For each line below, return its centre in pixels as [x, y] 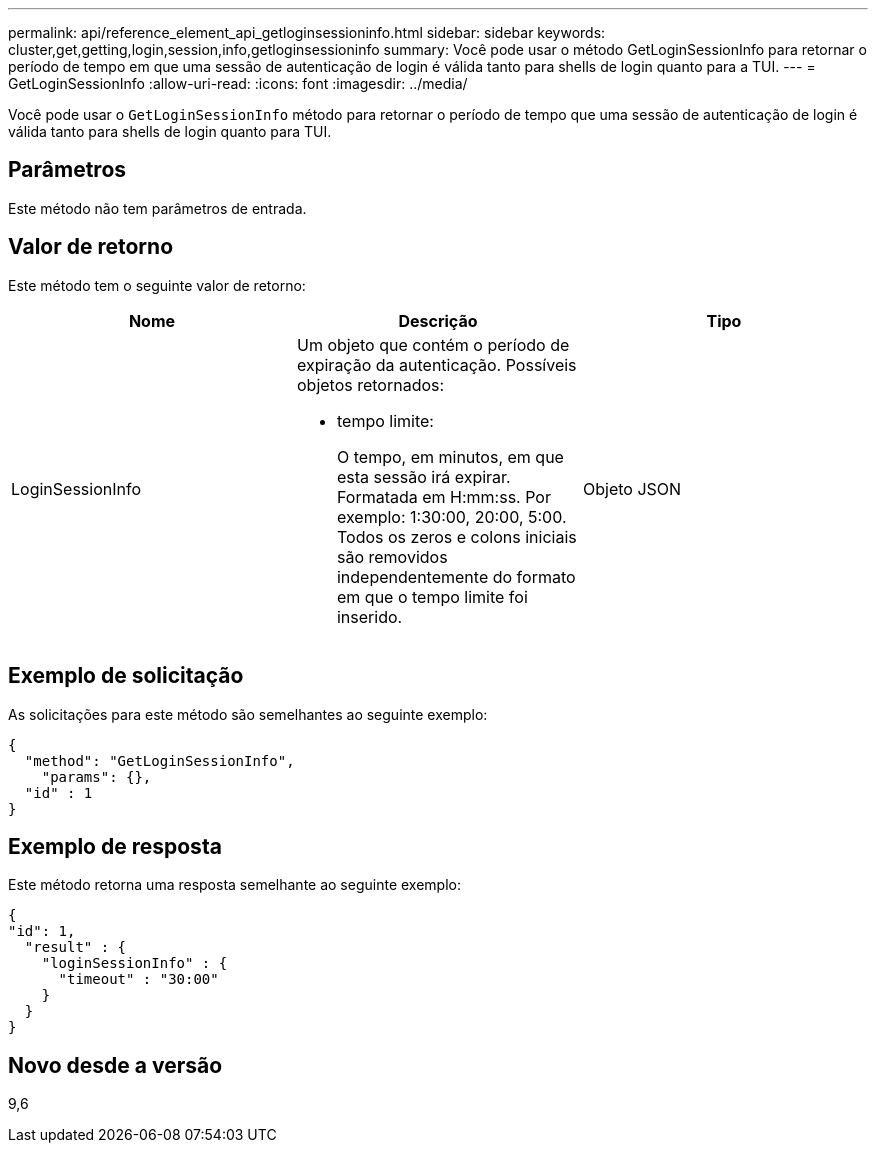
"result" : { [75, 947]
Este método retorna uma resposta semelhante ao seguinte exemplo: [234, 885]
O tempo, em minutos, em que [450, 456]
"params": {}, [96, 776]
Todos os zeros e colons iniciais [456, 536]
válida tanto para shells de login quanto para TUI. [170, 131]
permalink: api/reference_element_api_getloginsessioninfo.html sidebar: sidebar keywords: [307, 32]
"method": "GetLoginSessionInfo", [159, 760]
